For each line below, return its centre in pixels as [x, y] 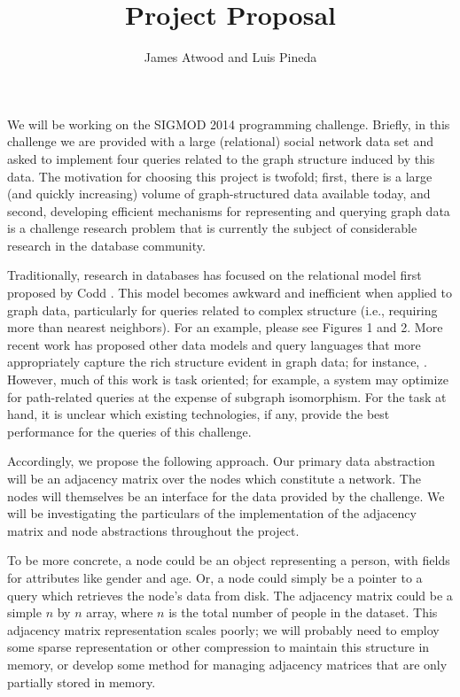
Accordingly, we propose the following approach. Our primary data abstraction [221, 461]
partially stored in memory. [82, 682]
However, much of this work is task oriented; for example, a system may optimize [228, 379]
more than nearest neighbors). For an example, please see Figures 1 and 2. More [225, 327]
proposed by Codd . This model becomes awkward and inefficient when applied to [230, 293]
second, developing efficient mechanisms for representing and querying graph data [229, 210]
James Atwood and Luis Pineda [230, 57]
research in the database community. [106, 245]
